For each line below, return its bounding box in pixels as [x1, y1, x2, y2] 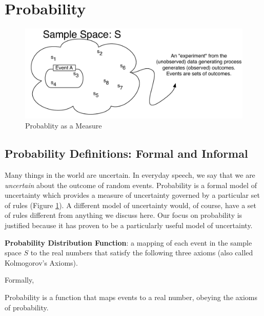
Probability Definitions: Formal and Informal [5, 145, 248, 161]
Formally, [5, 274, 34, 285]
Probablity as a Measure [25, 120, 102, 131]
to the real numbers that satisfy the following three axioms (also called [30, 247, 253, 258]
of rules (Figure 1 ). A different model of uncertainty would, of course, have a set [5, 199, 256, 210]
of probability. [5, 302, 49, 312]
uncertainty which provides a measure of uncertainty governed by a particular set [5, 190, 260, 200]
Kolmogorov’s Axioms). [5, 257, 78, 268]
